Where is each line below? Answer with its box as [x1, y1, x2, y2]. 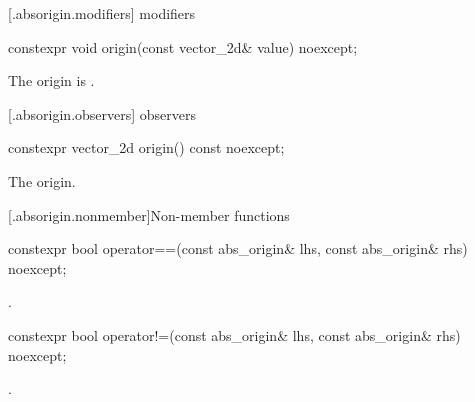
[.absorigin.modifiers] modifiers [8, 3, 196, 23]
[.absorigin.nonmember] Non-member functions [8, 204, 290, 225]
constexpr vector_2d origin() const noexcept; [8, 137, 285, 158]
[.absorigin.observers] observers [8, 103, 197, 124]
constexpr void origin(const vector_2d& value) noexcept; [8, 36, 358, 57]
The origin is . [8, 70, 95, 91]
